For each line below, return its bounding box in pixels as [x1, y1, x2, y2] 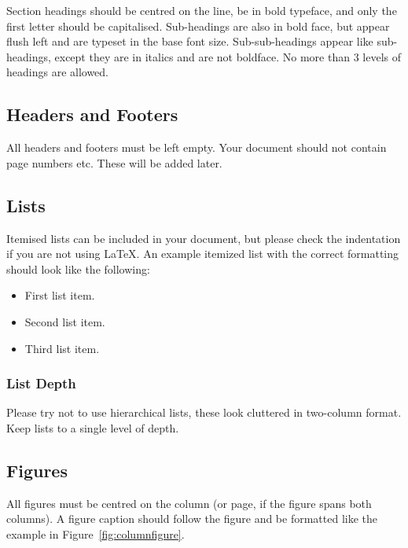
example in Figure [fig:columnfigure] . [6, 525, 185, 542]
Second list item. [24, 313, 105, 329]
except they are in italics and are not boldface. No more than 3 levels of [54, 48, 401, 64]
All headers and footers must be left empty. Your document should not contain [6, 139, 387, 156]
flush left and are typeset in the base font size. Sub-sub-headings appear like [6, 33, 373, 50]
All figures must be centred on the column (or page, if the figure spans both [6, 495, 372, 511]
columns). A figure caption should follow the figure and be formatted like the [6, 510, 378, 527]
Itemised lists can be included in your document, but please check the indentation [6, 230, 401, 246]
